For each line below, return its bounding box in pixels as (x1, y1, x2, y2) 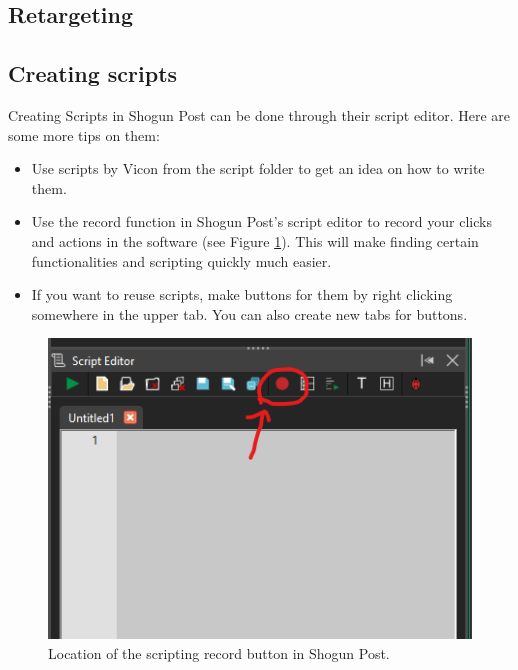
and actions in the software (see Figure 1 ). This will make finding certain (31, 230, 479, 251)
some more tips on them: (8, 124, 160, 145)
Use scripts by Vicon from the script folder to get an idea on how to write (31, 158, 485, 179)
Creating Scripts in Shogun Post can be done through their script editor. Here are (8, 104, 511, 125)
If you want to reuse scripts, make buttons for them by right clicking (31, 284, 453, 305)
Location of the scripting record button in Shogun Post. (48, 642, 390, 663)
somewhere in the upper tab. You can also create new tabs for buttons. (31, 303, 468, 324)
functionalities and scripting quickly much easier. (31, 250, 332, 271)
